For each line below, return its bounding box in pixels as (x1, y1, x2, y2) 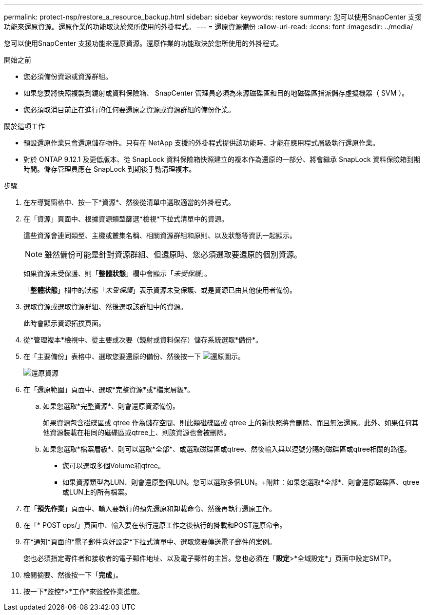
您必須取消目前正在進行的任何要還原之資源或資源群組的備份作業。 (23, 105, 235, 114)
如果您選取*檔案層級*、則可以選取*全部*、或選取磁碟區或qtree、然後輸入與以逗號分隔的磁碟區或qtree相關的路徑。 (43, 445, 411, 453)
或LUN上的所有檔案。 (62, 488, 131, 496)
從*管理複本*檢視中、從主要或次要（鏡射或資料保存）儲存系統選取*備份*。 (23, 336, 263, 344)
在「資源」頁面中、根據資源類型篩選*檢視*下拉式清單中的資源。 (23, 215, 229, 223)
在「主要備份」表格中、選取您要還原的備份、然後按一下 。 (23, 352, 245, 360)
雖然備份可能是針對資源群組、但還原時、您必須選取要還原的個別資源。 (44, 250, 302, 259)
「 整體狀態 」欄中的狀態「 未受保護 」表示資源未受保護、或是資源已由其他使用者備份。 (23, 286, 296, 294)
